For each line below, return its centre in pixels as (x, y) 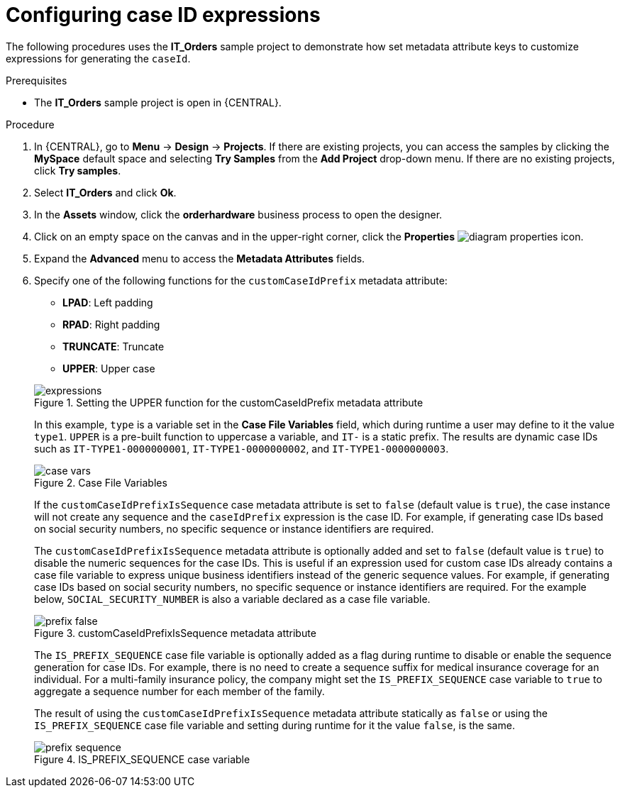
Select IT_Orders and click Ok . (105, 192)
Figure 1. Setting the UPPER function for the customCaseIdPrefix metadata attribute (229, 402)
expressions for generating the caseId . (98, 58)
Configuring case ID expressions (163, 15)
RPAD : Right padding (111, 324)
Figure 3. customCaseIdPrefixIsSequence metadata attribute (175, 633)
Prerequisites (37, 80)
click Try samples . (78, 170)
